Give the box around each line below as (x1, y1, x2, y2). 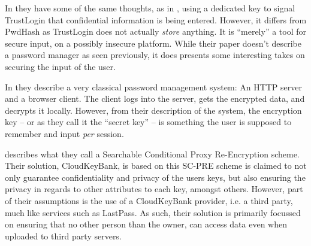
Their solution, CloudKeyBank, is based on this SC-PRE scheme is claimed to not (5, 159, 307, 172)
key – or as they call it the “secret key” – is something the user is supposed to (5, 116, 292, 128)
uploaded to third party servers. (5, 229, 122, 242)
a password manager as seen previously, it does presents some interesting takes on (5, 48, 305, 61)
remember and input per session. (5, 127, 124, 139)
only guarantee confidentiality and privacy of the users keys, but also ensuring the (5, 171, 306, 183)
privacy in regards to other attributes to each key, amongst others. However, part (5, 183, 303, 195)
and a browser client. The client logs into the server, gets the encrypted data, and (5, 92, 305, 105)
